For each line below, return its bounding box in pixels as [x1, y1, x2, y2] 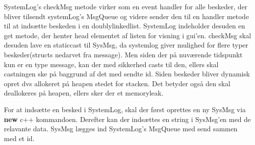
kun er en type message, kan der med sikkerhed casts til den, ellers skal [4, 59, 219, 69]
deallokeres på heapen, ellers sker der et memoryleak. [4, 88, 164, 98]
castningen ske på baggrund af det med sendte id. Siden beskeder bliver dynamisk [4, 69, 250, 79]
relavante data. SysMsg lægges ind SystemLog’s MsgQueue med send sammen [4, 123, 238, 134]
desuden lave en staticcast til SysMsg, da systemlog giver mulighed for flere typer [4, 40, 249, 50]
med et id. [4, 133, 35, 143]
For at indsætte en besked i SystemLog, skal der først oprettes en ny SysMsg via [4, 104, 246, 114]
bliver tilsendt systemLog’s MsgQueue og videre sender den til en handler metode [4, 11, 249, 21]
